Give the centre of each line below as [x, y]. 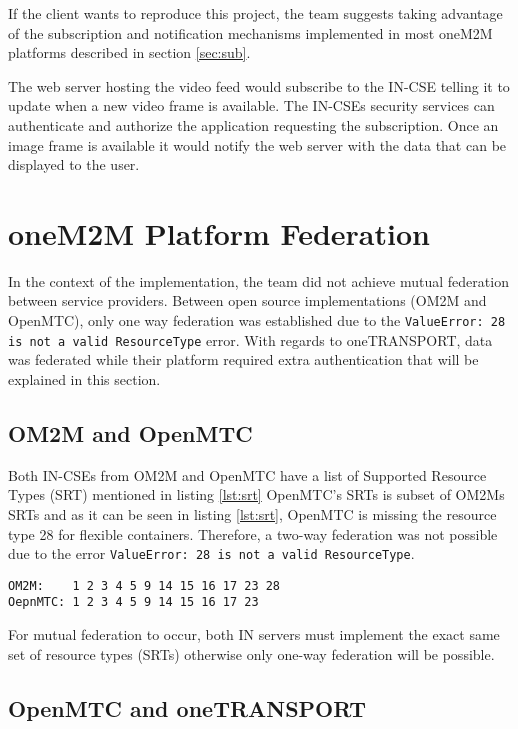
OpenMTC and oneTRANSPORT [187, 707]
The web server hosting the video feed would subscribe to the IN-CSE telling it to [259, 85]
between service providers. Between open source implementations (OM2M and [247, 300]
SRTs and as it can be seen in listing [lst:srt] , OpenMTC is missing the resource [252, 513]
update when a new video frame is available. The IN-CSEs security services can [251, 105]
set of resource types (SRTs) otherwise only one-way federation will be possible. [251, 653]
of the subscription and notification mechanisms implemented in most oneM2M [250, 32]
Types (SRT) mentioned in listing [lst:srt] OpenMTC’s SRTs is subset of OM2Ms [256, 494]
